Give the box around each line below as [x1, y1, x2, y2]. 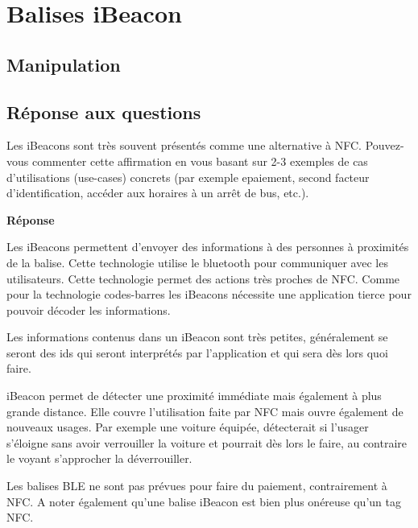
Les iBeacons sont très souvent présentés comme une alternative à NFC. [6, 137, 362, 154]
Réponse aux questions [6, 99, 201, 124]
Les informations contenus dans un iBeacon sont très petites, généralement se [6, 328, 388, 345]
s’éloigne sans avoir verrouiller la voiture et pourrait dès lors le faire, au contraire [6, 434, 408, 451]
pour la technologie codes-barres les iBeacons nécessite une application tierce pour [6, 286, 412, 303]
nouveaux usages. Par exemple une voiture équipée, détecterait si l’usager [6, 419, 369, 435]
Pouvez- [365, 137, 404, 154]
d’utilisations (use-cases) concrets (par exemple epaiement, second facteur [6, 168, 370, 185]
